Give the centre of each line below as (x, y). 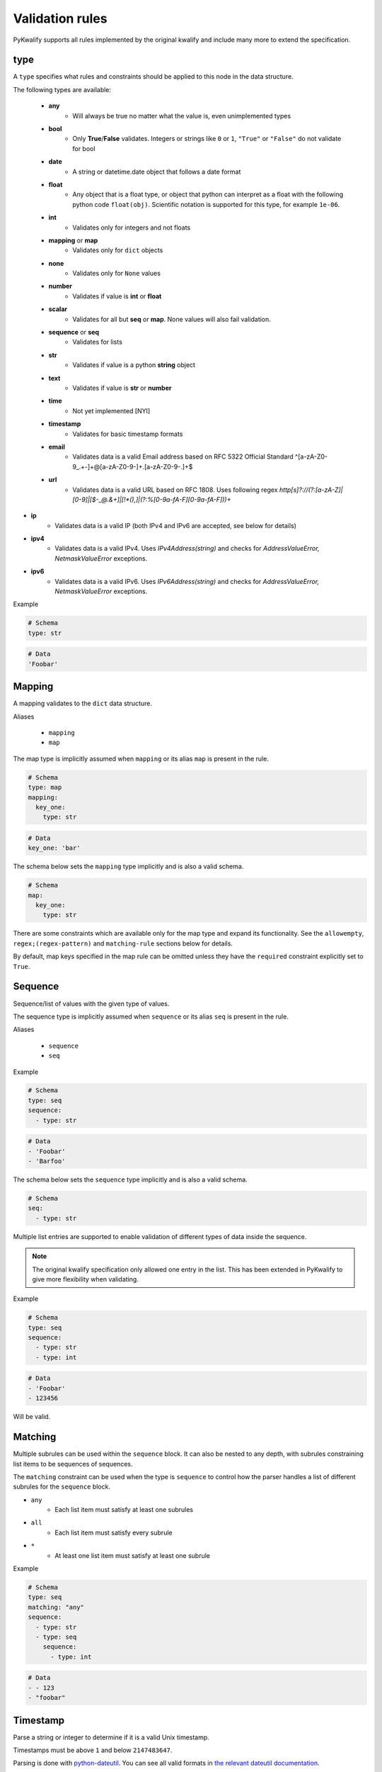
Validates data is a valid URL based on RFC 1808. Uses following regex (175, 490)
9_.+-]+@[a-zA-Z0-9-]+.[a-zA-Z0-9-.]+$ (133, 466)
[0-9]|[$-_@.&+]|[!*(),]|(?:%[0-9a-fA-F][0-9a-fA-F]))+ (152, 499)
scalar (58, 309)
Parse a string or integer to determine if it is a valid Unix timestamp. (111, 1737)
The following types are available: (62, 89)
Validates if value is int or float (117, 296)
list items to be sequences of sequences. (73, 1464)
